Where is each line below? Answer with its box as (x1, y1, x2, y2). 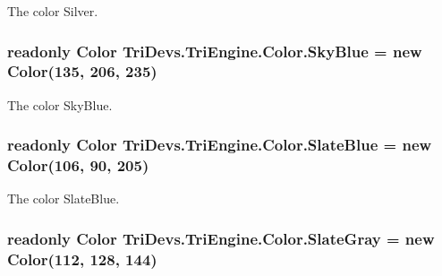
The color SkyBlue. (7, 95, 113, 114)
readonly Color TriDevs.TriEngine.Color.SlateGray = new (7, 227, 435, 249)
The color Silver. (7, 2, 98, 20)
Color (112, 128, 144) (7, 247, 157, 270)
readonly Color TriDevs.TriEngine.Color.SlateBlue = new (7, 134, 432, 156)
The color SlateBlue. (7, 189, 120, 208)
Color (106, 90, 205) (7, 154, 149, 177)
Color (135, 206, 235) (7, 60, 157, 82)
